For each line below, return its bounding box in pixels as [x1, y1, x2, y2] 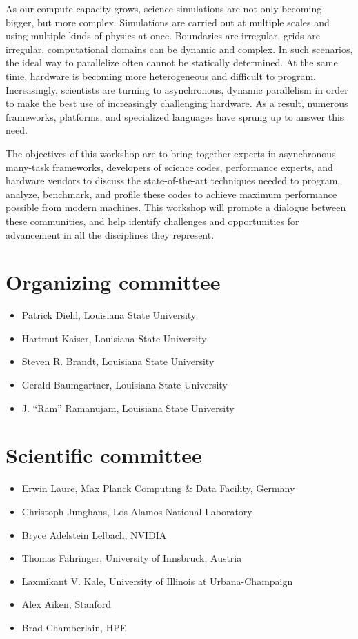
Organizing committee [6, 268, 221, 296]
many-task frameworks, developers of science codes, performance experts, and [6, 159, 333, 174]
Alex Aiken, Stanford [21, 597, 111, 611]
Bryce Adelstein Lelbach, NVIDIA [21, 527, 167, 542]
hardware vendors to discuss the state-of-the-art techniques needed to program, [6, 173, 341, 188]
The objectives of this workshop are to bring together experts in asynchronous [6, 146, 336, 160]
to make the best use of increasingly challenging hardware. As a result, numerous [6, 96, 348, 110]
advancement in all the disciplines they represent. [6, 227, 215, 242]
